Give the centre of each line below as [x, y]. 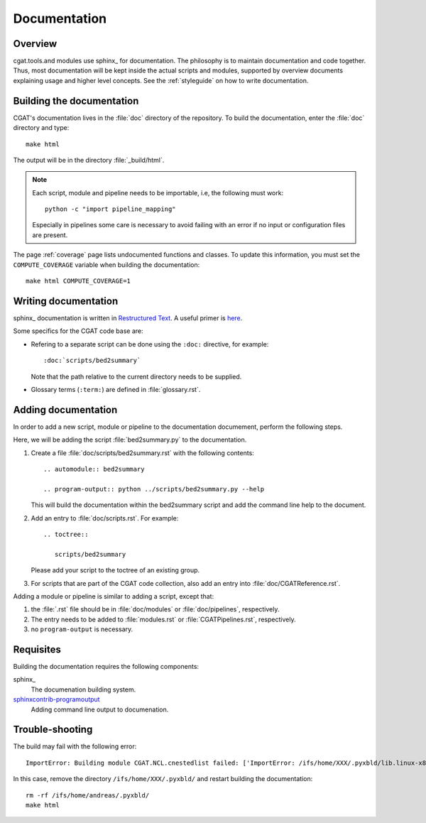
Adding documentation [65, 409]
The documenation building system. [83, 690]
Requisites [37, 649]
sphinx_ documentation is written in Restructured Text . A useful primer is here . [128, 318]
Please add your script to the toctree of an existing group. [115, 570]
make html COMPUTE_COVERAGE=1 [78, 281]
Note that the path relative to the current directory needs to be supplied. [136, 376]
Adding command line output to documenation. [100, 709]
